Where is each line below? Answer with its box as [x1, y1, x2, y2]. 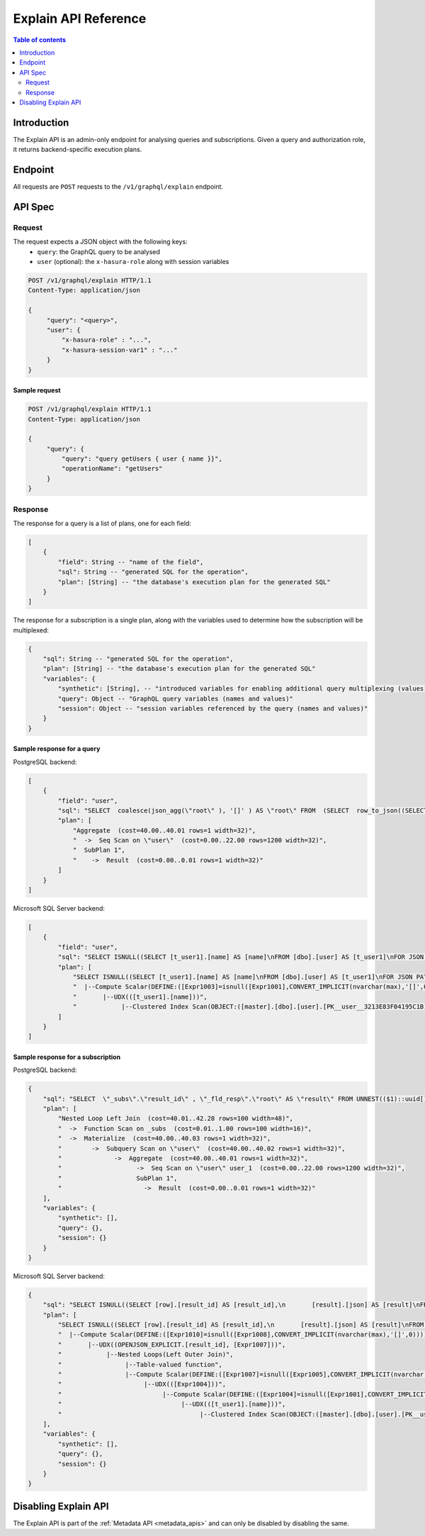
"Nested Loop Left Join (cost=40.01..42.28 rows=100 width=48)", [57, 1114, 294, 1123]
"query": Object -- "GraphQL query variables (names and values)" [57, 694, 294, 703]
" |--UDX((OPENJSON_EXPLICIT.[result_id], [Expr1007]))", [57, 1340, 286, 1349]
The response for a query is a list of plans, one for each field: [13, 519, 191, 527]
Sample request [13, 386, 61, 395]
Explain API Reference [13, 11, 147, 26]
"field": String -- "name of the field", [57, 558, 204, 566]
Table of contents [13, 35, 67, 44]
